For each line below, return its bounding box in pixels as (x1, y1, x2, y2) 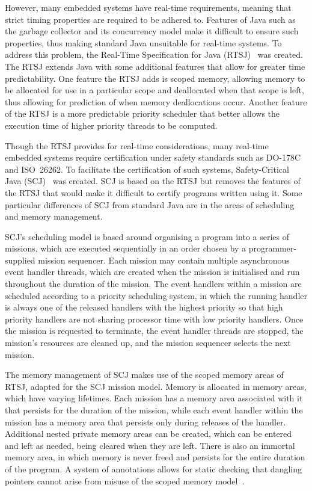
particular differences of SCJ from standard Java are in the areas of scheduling (5, 198, 295, 211)
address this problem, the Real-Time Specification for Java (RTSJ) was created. (5, 48, 303, 61)
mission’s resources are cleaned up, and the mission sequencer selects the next (5, 336, 292, 349)
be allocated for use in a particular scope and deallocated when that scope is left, (5, 84, 304, 96)
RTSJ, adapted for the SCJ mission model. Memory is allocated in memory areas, (5, 380, 307, 392)
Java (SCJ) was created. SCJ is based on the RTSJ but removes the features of (5, 174, 301, 187)
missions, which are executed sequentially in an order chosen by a (5, 242, 246, 255)
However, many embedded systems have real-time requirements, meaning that (5, 1, 292, 13)
